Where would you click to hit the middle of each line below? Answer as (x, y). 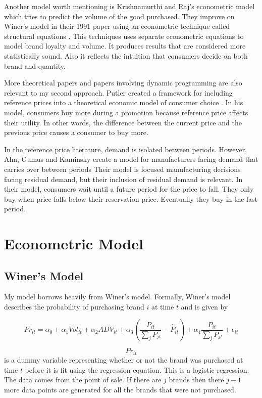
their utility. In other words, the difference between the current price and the (123, 122)
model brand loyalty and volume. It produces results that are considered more (125, 46)
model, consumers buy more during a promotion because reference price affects (126, 112)
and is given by (204, 307)
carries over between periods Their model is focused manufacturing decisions (122, 169)
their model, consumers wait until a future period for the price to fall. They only (129, 189)
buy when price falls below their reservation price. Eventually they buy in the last (131, 198)
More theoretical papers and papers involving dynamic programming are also (123, 83)
